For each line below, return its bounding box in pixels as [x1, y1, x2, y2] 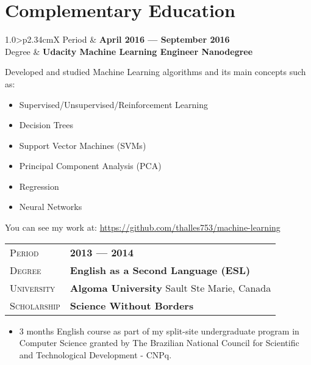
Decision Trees [19, 118, 74, 131]
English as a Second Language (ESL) [70, 262, 251, 277]
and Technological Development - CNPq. [19, 348, 172, 361]
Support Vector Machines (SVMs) [19, 139, 146, 151]
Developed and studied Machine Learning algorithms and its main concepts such [5, 65, 306, 78]
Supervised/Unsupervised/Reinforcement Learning [19, 98, 208, 110]
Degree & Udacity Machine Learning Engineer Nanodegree [5, 45, 253, 57]
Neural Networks [19, 200, 82, 213]
